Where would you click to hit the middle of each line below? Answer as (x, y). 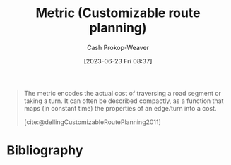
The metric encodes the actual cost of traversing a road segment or (123, 93)
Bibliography (45, 151)
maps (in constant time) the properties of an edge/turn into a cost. (120, 108)
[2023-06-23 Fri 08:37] (118, 61)
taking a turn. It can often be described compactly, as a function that (124, 101)
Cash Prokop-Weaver (118, 47)
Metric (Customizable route (118, 13)
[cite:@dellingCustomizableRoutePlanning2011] (93, 122)
